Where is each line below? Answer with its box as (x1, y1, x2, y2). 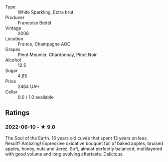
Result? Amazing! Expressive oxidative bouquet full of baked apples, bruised (5, 140, 163, 146)
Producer (5, 14, 25, 20)
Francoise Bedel (18, 20, 51, 25)
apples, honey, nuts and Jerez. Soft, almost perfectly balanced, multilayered (5, 145, 162, 151)
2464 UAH (18, 83, 40, 89)
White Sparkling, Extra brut (18, 9, 74, 15)
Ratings (5, 108, 30, 117)
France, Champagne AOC (18, 41, 71, 47)
